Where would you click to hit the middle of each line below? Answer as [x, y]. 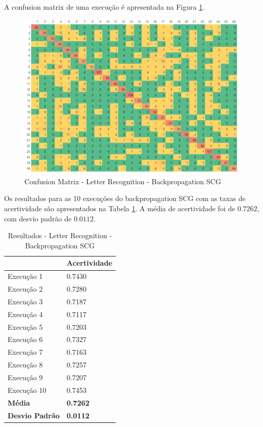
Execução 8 [25, 365]
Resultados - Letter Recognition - [60, 235]
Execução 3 [25, 301]
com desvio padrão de [38, 218]
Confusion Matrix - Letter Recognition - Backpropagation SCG [123, 181]
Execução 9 [25, 377]
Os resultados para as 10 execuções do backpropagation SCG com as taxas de [125, 198]
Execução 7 [25, 352]
